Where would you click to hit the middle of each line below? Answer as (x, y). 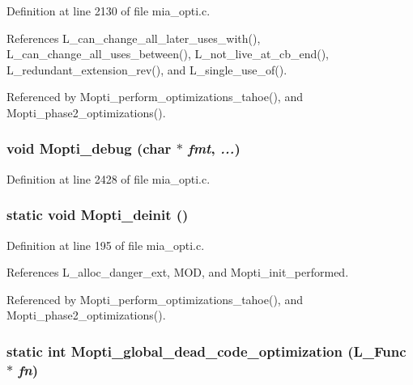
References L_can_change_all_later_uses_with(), (134, 38)
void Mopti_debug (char (89, 148)
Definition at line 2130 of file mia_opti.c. (109, 11)
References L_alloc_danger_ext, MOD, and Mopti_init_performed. (178, 272)
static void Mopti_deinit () (98, 215)
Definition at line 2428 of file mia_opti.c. (109, 178)
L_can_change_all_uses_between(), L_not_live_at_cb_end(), (168, 54)
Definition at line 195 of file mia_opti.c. (106, 245)
